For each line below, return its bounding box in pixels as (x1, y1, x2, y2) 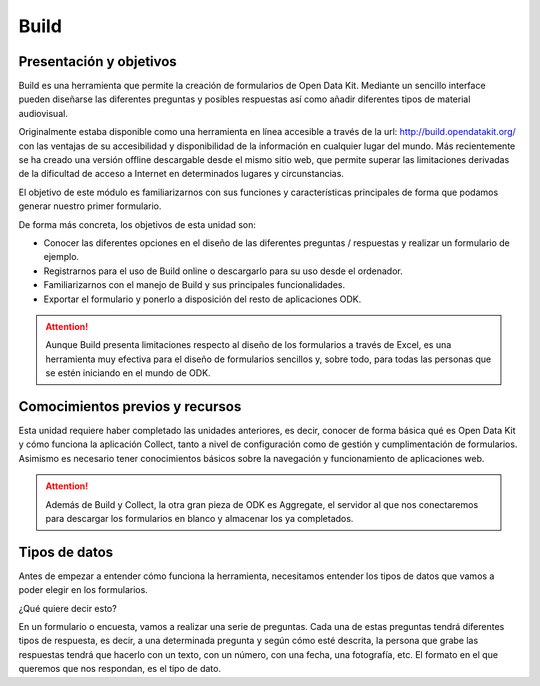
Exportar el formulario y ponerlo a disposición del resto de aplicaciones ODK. (43, 293, 362, 305)
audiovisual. (18, 107, 69, 119)
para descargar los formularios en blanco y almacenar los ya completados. (45, 512, 354, 524)
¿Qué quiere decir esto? (18, 602, 117, 614)
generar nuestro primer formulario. (18, 200, 162, 212)
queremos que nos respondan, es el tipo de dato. (18, 663, 222, 675)
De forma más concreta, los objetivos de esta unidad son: (18, 218, 257, 230)
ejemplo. (43, 251, 80, 263)
